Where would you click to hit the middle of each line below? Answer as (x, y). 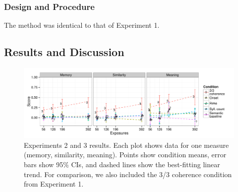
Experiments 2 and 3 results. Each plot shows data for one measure (126, 145)
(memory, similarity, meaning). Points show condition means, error (125, 155)
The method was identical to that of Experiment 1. (82, 25)
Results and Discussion (64, 52)
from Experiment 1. (54, 184)
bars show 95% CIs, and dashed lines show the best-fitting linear (122, 164)
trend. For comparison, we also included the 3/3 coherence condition (128, 174)
